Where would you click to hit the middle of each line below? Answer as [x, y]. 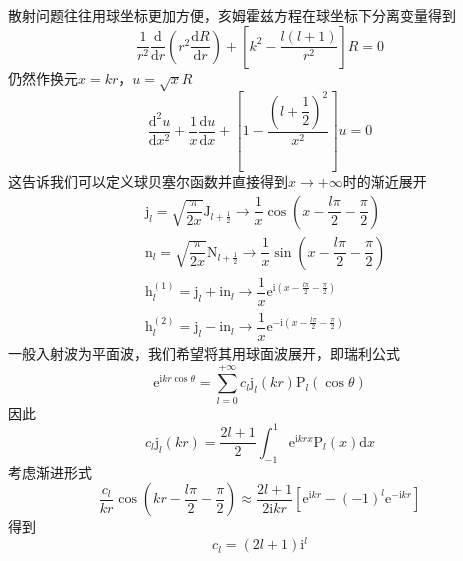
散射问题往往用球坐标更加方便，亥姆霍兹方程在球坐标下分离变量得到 [232, 15]
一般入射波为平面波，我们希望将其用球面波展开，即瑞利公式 [204, 353]
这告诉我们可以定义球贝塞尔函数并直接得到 [148, 181]
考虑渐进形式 [50, 471]
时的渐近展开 [384, 181]
